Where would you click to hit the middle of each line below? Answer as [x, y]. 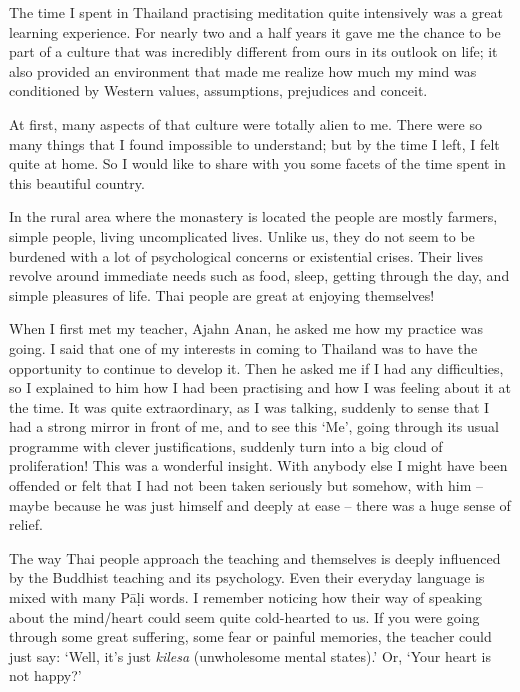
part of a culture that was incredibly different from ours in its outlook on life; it [253, 51]
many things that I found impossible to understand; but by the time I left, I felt [254, 143]
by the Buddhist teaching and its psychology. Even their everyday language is [247, 577]
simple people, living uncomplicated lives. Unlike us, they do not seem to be [242, 235]
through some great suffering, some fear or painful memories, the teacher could [250, 636]
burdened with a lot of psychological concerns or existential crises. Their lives [246, 255]
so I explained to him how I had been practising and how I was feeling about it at [260, 387]
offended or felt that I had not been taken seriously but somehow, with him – [246, 485]
